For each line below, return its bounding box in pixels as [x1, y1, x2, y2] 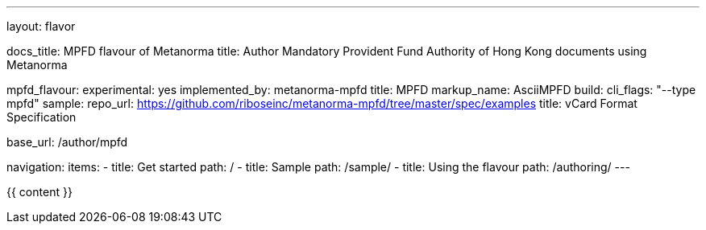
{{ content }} [6, 185, 73, 199]
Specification [6, 110, 77, 124]
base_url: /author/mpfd [6, 135, 128, 149]
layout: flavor [6, 19, 76, 33]
